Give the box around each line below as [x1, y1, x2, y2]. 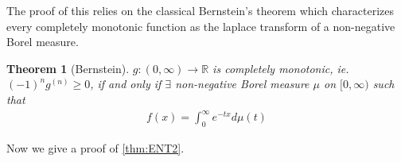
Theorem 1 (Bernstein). [6, 60, 130, 76]
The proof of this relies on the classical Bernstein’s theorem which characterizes [6, 2, 395, 18]
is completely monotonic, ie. [212, 60, 349, 76]
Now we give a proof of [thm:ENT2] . [6, 139, 185, 156]
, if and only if [90, 75, 162, 92]
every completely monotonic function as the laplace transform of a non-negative [6, 17, 395, 34]
